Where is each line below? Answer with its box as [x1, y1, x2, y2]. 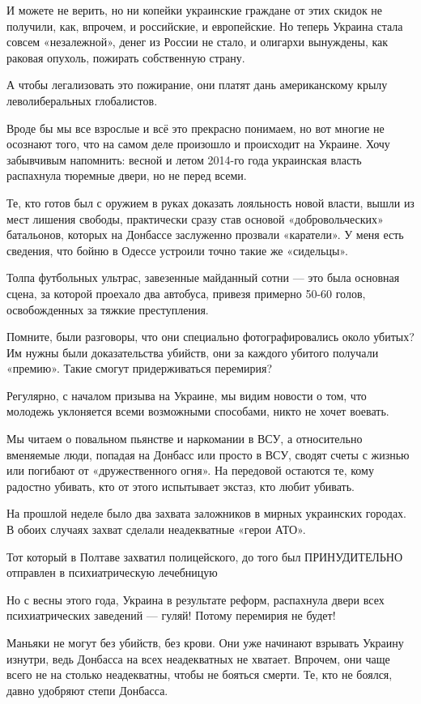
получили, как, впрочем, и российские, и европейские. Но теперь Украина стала [6, 17, 403, 34]
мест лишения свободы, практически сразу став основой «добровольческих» [6, 210, 384, 227]
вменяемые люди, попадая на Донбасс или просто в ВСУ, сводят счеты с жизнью [6, 446, 410, 463]
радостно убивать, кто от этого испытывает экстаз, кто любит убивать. [6, 477, 355, 494]
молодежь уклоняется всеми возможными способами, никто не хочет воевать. [6, 403, 389, 420]
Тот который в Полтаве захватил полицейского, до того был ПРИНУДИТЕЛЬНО [6, 548, 403, 565]
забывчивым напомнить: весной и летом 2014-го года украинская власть [6, 151, 362, 168]
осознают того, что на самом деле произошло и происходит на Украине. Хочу [6, 135, 390, 152]
